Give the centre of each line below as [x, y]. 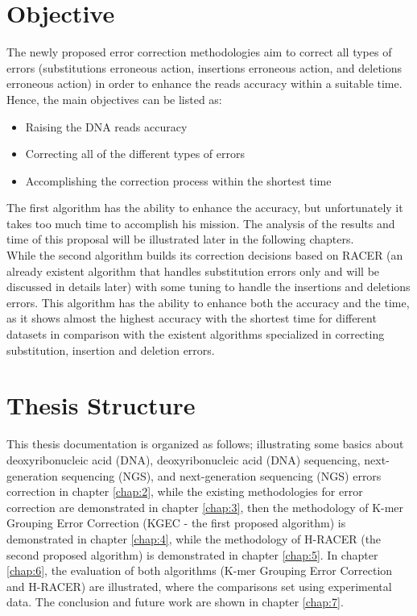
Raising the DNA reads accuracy [106, 126]
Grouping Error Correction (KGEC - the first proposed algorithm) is [176, 523]
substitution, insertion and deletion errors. [111, 350]
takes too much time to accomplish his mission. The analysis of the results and [201, 223]
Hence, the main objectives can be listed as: [114, 99]
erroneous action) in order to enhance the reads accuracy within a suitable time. [204, 83]
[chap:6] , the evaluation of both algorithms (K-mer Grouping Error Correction [200, 570]
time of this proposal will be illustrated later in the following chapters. [180, 239]
